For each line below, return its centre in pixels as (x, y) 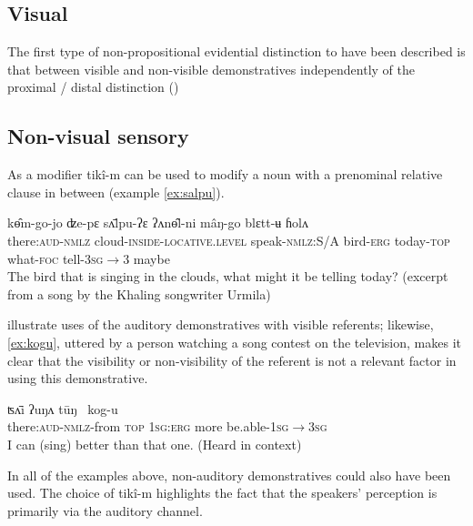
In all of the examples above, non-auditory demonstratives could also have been (229, 475)
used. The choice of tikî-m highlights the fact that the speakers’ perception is (222, 493)
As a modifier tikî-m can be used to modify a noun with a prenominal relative (225, 174)
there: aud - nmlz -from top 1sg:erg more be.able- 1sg (148, 426)
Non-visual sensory (98, 136)
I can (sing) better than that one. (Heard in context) (155, 444)
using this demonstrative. (78, 378)
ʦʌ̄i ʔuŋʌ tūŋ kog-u (63, 408)
